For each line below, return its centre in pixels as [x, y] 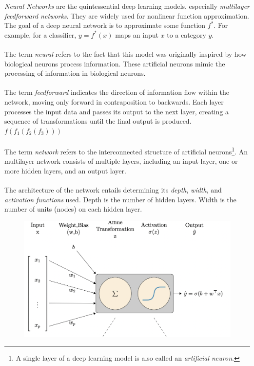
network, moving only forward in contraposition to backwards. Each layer [114, 101]
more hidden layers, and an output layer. [65, 170]
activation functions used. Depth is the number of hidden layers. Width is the [120, 199]
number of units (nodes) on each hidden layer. [73, 209]
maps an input [137, 34]
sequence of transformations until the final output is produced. [98, 121]
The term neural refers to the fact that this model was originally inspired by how [126, 54]
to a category [186, 34]
